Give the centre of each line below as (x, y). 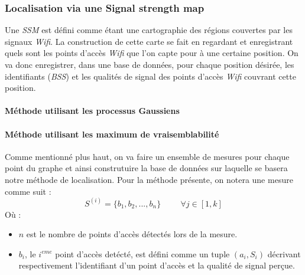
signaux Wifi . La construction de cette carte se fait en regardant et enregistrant (149, 41)
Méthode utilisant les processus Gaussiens (92, 111)
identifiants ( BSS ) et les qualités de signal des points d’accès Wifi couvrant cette (150, 76)
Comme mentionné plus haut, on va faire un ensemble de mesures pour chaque (147, 156)
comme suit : (28, 191)
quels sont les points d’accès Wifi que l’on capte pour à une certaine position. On (152, 53)
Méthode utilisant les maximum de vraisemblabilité (112, 134)
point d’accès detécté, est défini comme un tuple (142, 253)
